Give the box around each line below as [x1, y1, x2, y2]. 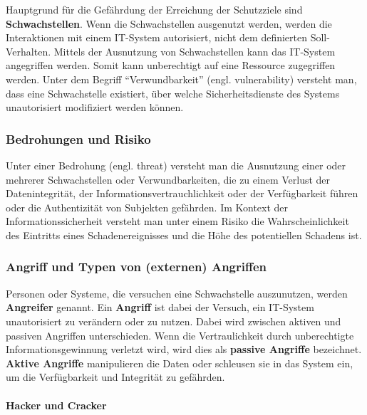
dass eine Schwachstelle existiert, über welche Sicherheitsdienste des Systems [6, 85, 340, 100]
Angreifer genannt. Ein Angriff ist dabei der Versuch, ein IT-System [6, 300, 314, 315]
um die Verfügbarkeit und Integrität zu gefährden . [6, 369, 225, 384]
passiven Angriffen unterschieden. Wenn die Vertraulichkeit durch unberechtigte [6, 327, 354, 342]
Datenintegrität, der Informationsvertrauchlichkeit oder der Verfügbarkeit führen [6, 186, 358, 201]
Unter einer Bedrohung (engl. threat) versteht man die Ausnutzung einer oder [6, 157, 346, 172]
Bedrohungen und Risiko [6, 130, 151, 147]
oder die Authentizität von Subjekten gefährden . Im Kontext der [6, 199, 289, 214]
